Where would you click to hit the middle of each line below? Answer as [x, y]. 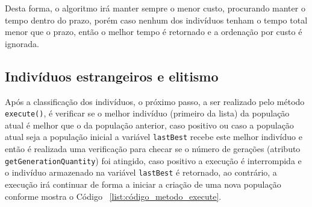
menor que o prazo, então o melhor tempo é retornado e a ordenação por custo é [154, 32]
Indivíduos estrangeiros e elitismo [112, 76]
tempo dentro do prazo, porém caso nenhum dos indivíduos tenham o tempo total [156, 20]
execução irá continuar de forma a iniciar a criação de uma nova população [143, 184]
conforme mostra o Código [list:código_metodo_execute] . [113, 196]
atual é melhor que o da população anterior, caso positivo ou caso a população [149, 125]
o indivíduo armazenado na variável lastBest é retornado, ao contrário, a [141, 172]
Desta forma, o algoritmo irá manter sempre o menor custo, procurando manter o [155, 8]
